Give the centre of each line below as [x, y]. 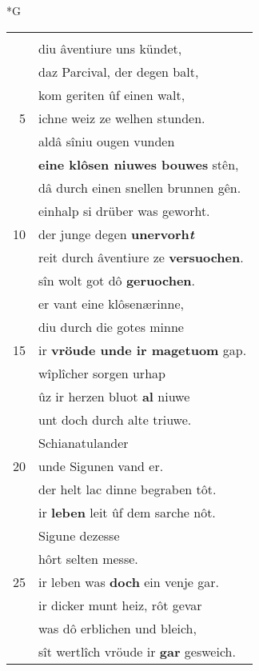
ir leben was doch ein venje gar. [129, 581]
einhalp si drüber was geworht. [124, 210]
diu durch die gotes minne [111, 326]
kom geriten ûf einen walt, [112, 94]
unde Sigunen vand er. [101, 465]
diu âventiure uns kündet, [110, 48]
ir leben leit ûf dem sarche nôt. [127, 512]
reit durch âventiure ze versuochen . [141, 257]
